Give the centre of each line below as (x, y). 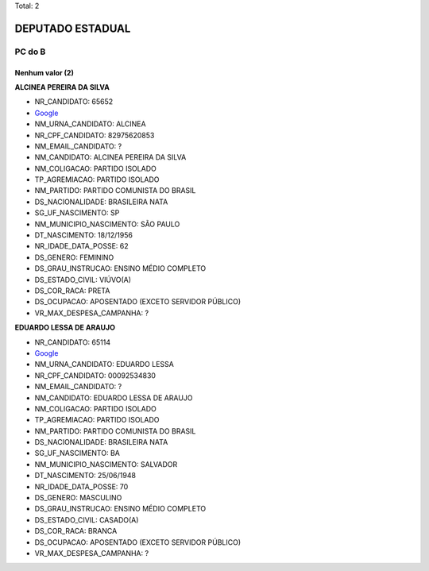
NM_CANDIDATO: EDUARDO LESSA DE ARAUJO (114, 398)
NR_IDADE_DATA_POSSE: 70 (81, 486)
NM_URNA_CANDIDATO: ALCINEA (90, 124)
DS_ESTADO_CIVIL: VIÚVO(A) (83, 280)
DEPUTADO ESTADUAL (73, 28)
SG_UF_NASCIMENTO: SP (77, 213)
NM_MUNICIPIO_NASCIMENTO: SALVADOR (106, 464)
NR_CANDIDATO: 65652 (74, 102)
